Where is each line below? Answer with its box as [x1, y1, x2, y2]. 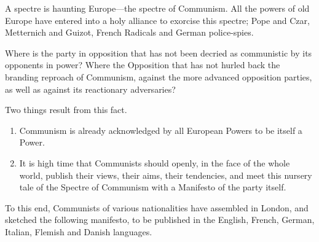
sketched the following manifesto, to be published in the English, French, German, [5, 213, 315, 226]
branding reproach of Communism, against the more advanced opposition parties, [5, 70, 312, 83]
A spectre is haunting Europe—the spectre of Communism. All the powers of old [5, 2, 310, 14]
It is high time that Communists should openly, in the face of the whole [19, 156, 290, 169]
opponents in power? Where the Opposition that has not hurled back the [5, 58, 280, 71]
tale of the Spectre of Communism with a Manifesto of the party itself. [19, 181, 286, 193]
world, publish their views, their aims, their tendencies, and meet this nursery [19, 168, 312, 181]
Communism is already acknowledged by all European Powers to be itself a [19, 123, 302, 136]
